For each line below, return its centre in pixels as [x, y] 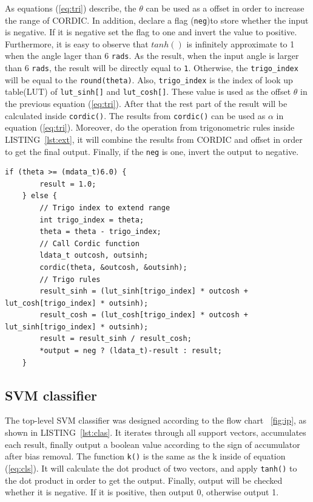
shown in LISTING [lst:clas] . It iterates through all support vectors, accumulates [156, 432]
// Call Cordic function [89, 243]
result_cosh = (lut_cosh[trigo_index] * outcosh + [144, 315]
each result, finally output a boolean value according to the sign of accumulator [153, 444]
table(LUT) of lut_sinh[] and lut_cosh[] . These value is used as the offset [148, 91]
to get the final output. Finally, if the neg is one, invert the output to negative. [152, 151]
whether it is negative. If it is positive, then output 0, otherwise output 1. [142, 492]
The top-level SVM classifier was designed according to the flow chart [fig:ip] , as [156, 420]
